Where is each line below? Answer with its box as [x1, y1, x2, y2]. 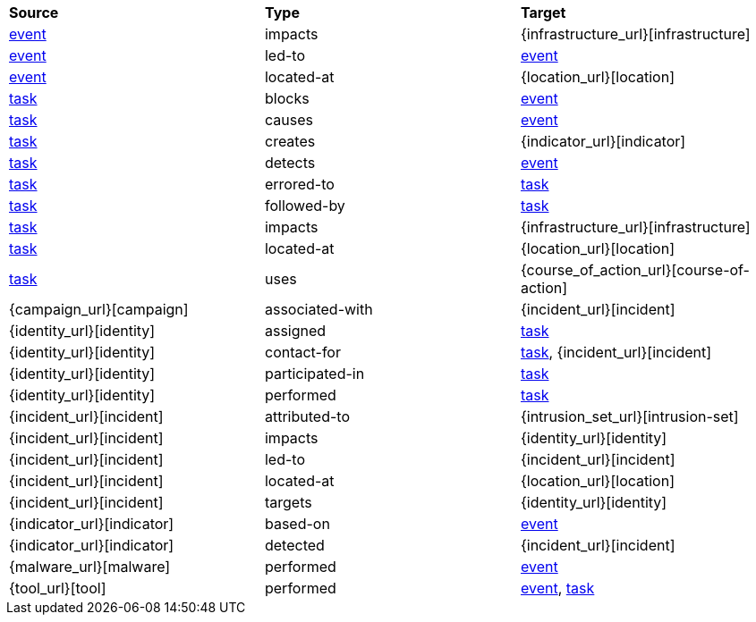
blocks [264, 89, 310, 107]
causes [264, 111, 313, 129]
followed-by [264, 197, 345, 214]
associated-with [264, 300, 373, 318]
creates [264, 132, 316, 150]
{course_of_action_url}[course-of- [520, 261, 750, 279]
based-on [264, 515, 330, 533]
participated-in [264, 365, 365, 382]
